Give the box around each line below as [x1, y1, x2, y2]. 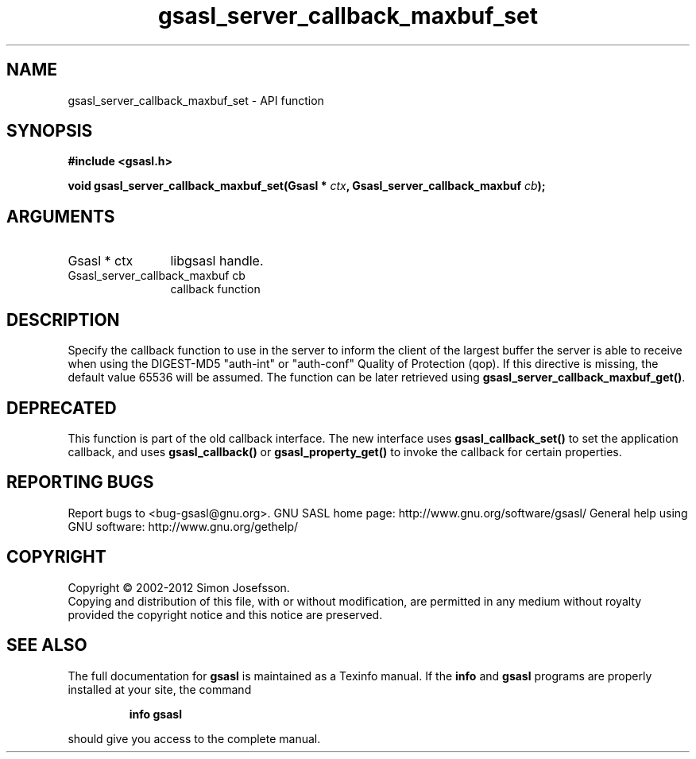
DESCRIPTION [6, 309, 120, 330]
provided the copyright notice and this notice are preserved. [68, 607, 383, 622]
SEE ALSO [6, 635, 87, 656]
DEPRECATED [6, 397, 117, 418]
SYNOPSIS [6, 121, 93, 141]
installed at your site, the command [68, 682, 252, 696]
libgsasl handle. [170, 253, 264, 269]
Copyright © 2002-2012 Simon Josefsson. [68, 580, 290, 594]
